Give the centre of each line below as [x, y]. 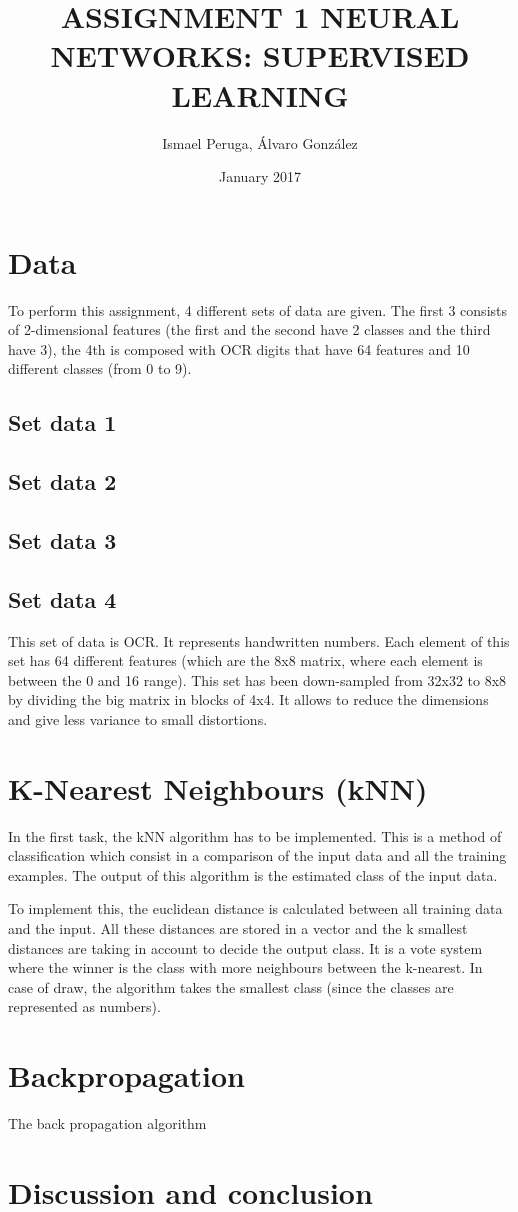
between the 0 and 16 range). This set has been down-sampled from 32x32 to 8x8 [257, 679]
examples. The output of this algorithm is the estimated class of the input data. [253, 874]
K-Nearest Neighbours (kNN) [218, 787]
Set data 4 [62, 598]
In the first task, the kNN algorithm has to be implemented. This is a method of [255, 835]
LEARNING [260, 94]
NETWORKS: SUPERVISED [260, 55]
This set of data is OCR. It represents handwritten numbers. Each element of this [259, 640]
